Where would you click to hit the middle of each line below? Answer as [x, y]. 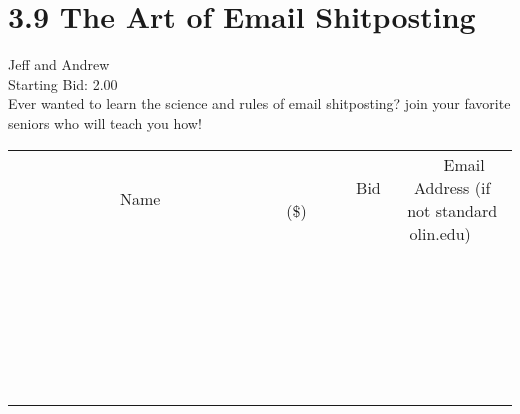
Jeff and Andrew [59, 64]
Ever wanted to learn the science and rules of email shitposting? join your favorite [259, 103]
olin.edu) [440, 233]
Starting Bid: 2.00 [63, 83]
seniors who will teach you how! [105, 122]
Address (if [452, 187]
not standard [452, 210]
